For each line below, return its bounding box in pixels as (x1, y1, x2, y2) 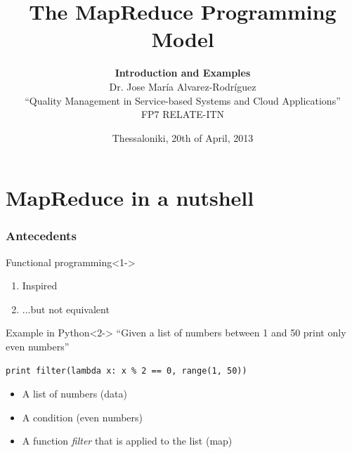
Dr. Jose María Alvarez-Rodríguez (109, 79, 256, 93)
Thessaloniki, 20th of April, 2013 (112, 130, 254, 145)
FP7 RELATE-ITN (141, 107, 225, 122)
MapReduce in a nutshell (6, 183, 254, 212)
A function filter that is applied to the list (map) (22, 433, 233, 448)
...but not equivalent (22, 301, 110, 316)
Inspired (22, 278, 58, 293)
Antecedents (6, 227, 77, 244)
